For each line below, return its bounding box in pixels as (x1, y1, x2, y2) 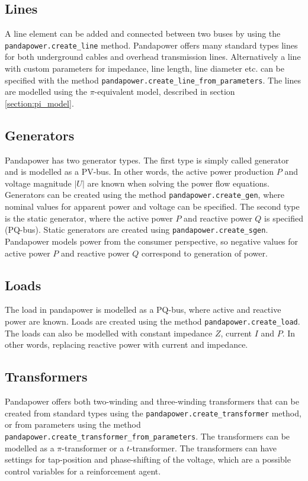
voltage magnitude (5, 177, 72, 189)
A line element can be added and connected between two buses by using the (5, 27, 281, 40)
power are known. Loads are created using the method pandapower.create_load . (5, 315, 300, 327)
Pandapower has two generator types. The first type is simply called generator (5, 153, 289, 166)
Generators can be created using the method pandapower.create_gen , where (5, 188, 284, 201)
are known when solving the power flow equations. (87, 177, 269, 189)
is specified (264, 211, 303, 224)
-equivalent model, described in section (94, 85, 235, 98)
